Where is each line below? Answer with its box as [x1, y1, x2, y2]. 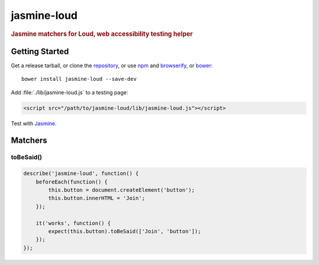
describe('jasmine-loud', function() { [23, 170, 139, 177]
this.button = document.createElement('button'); [48, 187, 195, 194]
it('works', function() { [35, 220, 111, 227]
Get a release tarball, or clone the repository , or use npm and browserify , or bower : [11, 62, 213, 69]
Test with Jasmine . [11, 120, 57, 127]
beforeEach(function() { [35, 178, 108, 185]
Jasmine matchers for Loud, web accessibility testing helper [11, 30, 193, 38]
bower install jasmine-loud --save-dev [21, 76, 137, 83]
